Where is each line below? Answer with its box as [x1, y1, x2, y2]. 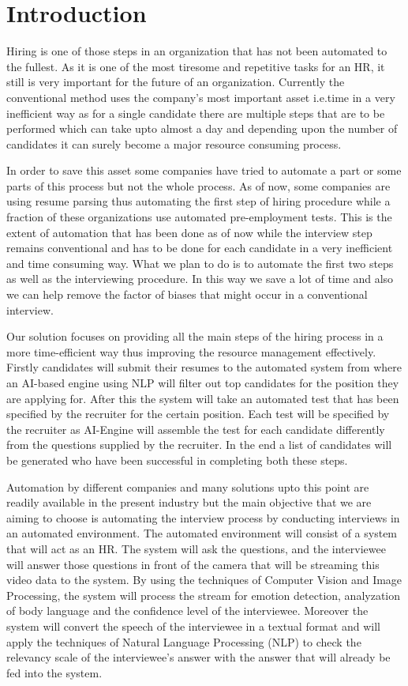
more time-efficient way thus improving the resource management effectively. [6, 343, 376, 360]
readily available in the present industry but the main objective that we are [6, 494, 372, 511]
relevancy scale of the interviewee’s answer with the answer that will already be [6, 649, 391, 665]
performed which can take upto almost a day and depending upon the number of [6, 120, 398, 137]
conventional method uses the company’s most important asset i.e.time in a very [6, 89, 395, 105]
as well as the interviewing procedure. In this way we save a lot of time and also [6, 270, 394, 287]
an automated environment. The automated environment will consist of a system [6, 525, 398, 541]
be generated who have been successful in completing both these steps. [6, 451, 348, 468]
